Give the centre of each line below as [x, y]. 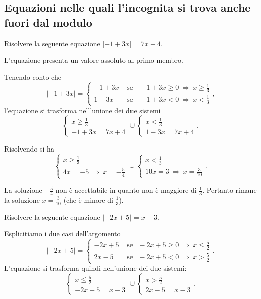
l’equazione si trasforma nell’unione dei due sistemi [82, 110]
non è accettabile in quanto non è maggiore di [126, 190]
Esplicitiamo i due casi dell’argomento [62, 234]
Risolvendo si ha [29, 149]
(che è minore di [88, 199]
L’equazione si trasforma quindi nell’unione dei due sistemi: [95, 268]
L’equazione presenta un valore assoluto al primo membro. [94, 60]
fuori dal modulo [48, 22]
